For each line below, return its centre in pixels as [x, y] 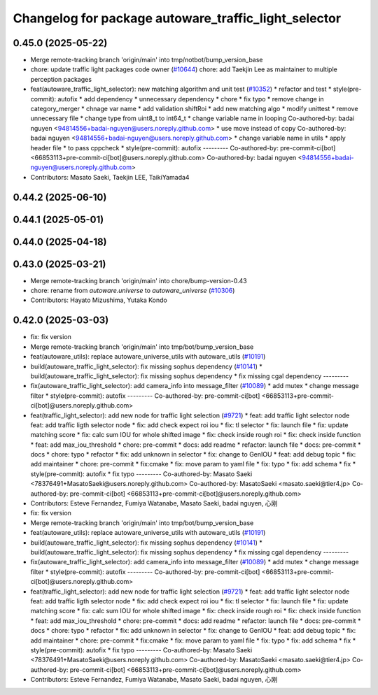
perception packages [61, 79]
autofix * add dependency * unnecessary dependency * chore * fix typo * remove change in [191, 99]
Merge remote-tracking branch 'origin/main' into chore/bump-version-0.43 [139, 280]
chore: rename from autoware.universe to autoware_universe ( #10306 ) [133, 291]
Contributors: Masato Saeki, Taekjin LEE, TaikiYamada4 [110, 177]
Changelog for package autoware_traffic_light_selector [177, 18]
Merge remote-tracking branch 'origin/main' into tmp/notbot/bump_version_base [147, 60]
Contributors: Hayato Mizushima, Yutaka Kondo [99, 300]
